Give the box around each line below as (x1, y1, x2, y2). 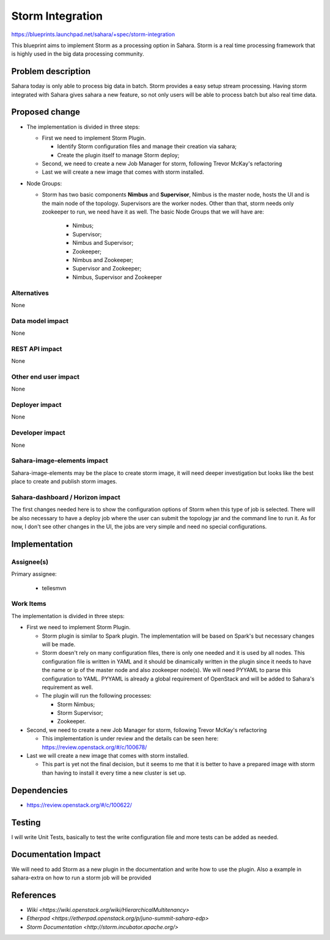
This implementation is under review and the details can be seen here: (42, 735, 219, 742)
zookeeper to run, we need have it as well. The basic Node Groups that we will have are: (42, 208, 264, 215)
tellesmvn (42, 584, 67, 592)
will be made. (42, 640, 76, 648)
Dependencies (11, 785, 68, 796)
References (11, 890, 56, 900)
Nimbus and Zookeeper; (72, 256, 134, 263)
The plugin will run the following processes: (42, 692, 152, 699)
